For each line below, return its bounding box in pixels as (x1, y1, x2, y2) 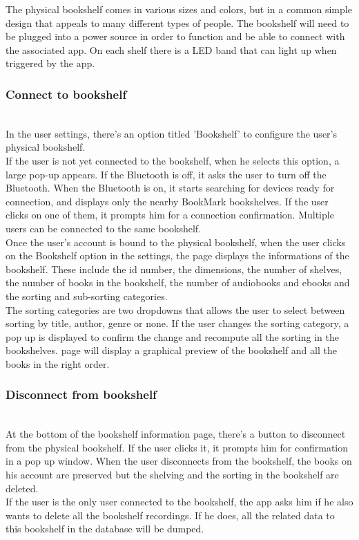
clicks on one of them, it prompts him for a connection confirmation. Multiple (6, 207, 334, 222)
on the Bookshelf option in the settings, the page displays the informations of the (6, 248, 349, 263)
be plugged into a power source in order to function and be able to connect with (6, 29, 345, 44)
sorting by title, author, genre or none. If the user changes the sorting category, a (6, 316, 349, 330)
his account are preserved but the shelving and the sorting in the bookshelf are (6, 467, 339, 482)
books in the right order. (6, 356, 110, 371)
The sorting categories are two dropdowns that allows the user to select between (6, 302, 345, 317)
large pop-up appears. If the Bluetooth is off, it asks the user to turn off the (6, 167, 327, 181)
